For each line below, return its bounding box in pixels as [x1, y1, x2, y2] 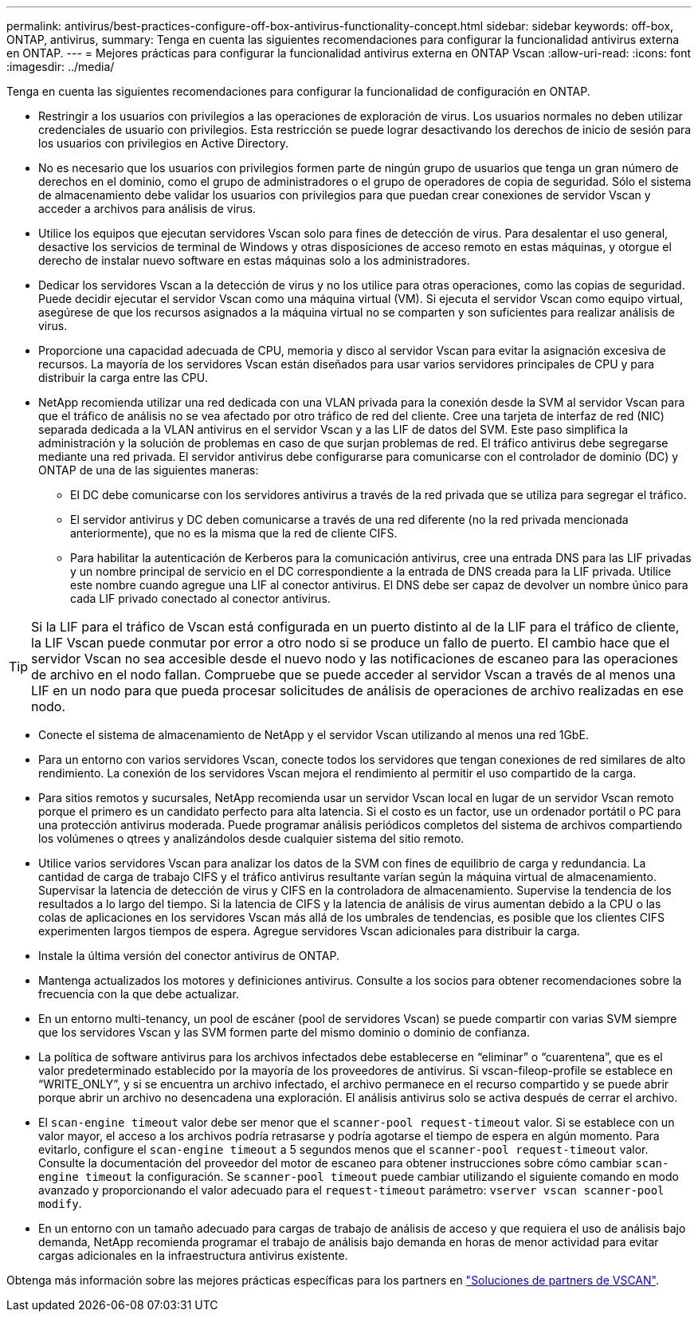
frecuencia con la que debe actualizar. [38, 987, 239, 1001]
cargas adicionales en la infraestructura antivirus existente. [38, 1249, 348, 1262]
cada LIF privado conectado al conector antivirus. [70, 592, 331, 605]
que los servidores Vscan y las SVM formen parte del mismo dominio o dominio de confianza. [38, 1025, 530, 1039]
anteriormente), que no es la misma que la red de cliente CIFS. [70, 526, 398, 540]
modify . [38, 1197, 82, 1210]
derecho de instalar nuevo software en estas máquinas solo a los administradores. [38, 254, 470, 267]
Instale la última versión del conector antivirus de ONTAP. [38, 949, 340, 962]
